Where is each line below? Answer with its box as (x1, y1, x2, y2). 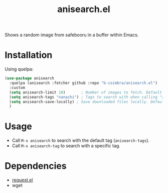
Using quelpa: (5, 66, 34, 72)
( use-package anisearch (5, 76, 55, 81)
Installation (5, 49, 53, 61)
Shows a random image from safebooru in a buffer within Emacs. (5, 32, 139, 38)
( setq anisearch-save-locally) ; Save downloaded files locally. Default (9, 99, 166, 104)
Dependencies (5, 160, 67, 172)
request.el (12, 177, 33, 183)
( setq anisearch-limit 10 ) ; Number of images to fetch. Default (9, 89, 162, 95)
